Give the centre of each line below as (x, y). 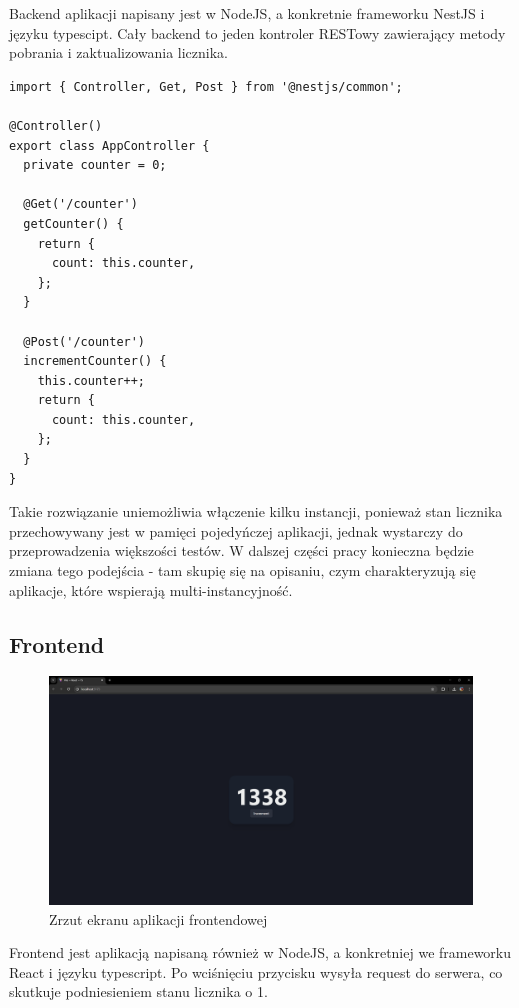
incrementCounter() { (95, 361)
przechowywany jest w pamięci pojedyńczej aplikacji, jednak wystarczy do (236, 530)
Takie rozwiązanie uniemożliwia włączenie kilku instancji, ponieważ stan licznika (256, 511)
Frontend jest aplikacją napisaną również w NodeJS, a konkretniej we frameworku (260, 952)
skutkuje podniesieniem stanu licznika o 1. (138, 991)
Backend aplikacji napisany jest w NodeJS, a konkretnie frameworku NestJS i (247, 13)
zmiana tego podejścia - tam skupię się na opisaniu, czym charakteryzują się (242, 570)
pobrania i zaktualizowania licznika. (119, 52)
